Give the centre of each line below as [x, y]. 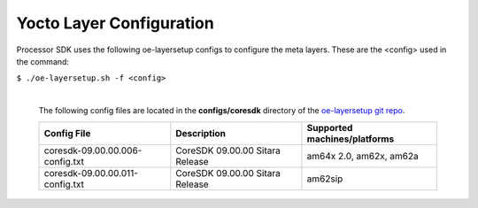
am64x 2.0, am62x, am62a [363, 156]
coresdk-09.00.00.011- [91, 173]
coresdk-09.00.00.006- [93, 150]
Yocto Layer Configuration [115, 23]
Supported [330, 127]
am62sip [325, 179]
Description [200, 133]
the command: [43, 61]
